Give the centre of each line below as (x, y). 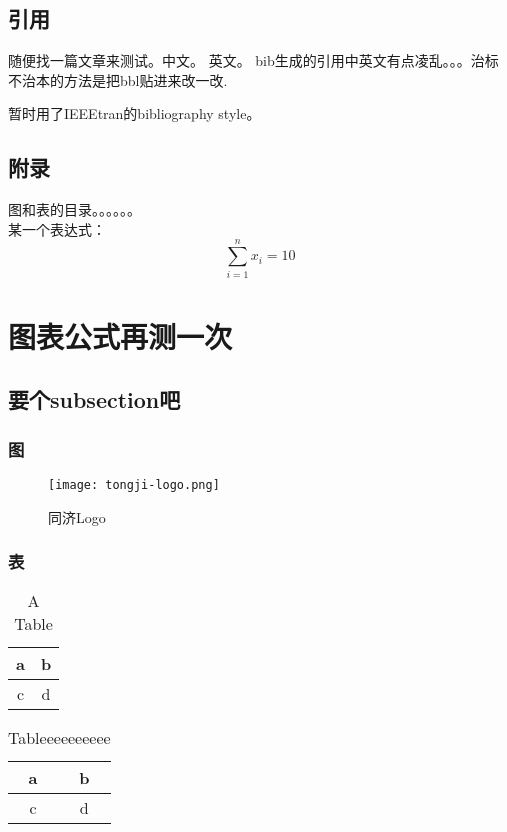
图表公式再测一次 (120, 335)
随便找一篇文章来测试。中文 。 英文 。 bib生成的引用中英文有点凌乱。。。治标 (253, 60)
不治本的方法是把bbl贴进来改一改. (118, 79)
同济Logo (77, 516)
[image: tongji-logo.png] (134, 484)
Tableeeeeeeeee (59, 738)
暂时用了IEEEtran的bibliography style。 (134, 113)
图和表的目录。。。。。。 (74, 209)
